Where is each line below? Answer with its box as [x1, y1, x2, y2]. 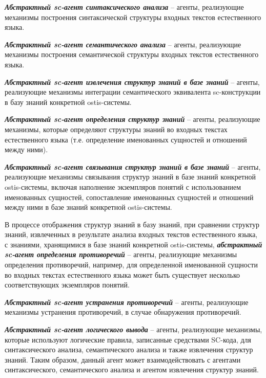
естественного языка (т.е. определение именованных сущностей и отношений [5, 134, 247, 145]
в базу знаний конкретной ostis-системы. [5, 96, 132, 107]
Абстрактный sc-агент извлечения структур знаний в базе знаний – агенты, [5, 76, 260, 87]
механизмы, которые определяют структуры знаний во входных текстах [5, 123, 228, 134]
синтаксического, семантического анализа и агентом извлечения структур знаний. [5, 364, 259, 375]
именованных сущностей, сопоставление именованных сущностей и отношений [5, 191, 254, 202]
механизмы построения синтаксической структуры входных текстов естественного [5, 11, 261, 22]
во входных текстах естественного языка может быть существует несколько [5, 269, 240, 280]
